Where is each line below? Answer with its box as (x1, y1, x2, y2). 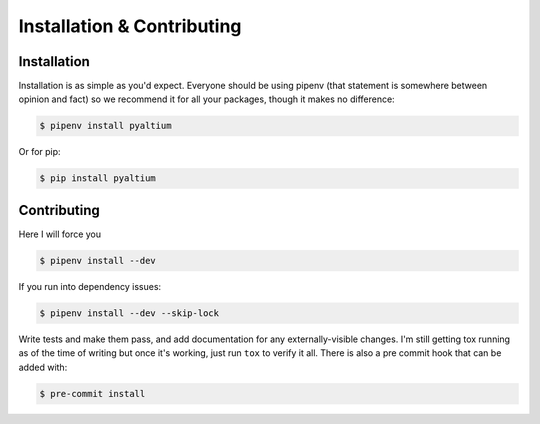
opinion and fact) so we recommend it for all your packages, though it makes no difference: (18, 93, 395, 105)
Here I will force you (18, 228, 102, 240)
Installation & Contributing (18, 15, 242, 37)
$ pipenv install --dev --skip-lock (39, 307, 220, 319)
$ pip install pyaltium (39, 173, 157, 184)
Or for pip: (18, 146, 61, 158)
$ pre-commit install (39, 388, 146, 399)
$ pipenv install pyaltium (39, 120, 172, 132)
